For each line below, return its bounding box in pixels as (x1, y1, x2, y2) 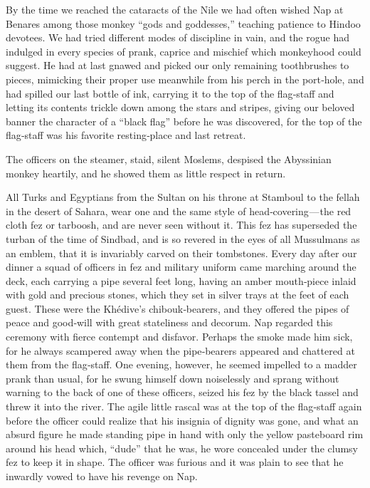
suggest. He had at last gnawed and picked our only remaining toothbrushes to (6, 58, 349, 73)
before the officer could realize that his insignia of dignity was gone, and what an (6, 412, 359, 427)
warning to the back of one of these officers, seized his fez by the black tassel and (6, 385, 359, 400)
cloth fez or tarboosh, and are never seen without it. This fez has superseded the (6, 217, 357, 232)
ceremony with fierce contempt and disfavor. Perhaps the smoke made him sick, (6, 329, 353, 344)
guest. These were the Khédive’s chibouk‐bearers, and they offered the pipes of (6, 301, 349, 316)
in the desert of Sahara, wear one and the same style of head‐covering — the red (6, 203, 351, 218)
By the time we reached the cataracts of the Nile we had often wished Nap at (6, 2, 344, 16)
